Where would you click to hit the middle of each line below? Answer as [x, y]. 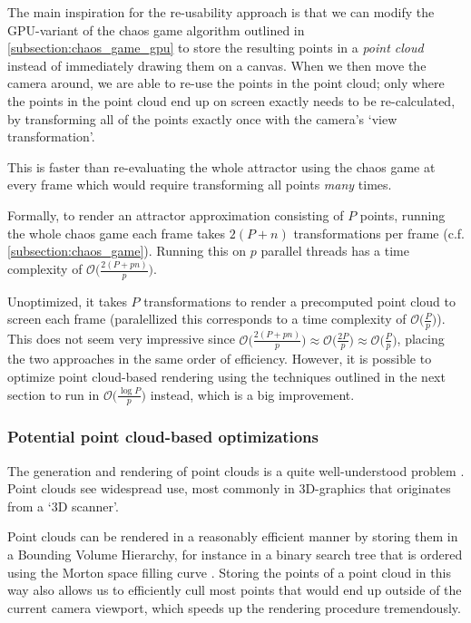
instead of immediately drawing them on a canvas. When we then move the [217, 65]
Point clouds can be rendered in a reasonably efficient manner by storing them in [233, 536]
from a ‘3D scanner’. [63, 506]
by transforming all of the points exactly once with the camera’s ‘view [202, 118]
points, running [402, 214]
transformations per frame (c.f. [379, 233]
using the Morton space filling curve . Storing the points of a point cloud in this [229, 572]
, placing [421, 339]
